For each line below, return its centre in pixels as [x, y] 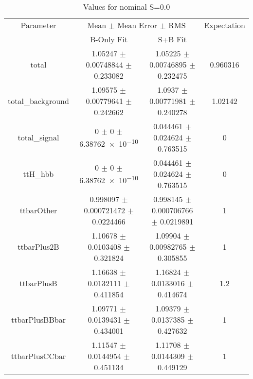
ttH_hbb [38, 174]
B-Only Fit [109, 39]
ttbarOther [38, 210]
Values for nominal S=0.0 [126, 7]
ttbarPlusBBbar [38, 319]
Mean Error [137, 25]
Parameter [38, 25]
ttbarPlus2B [38, 247]
